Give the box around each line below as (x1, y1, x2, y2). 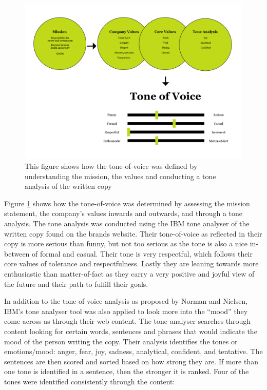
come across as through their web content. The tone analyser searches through (4, 316, 251, 326)
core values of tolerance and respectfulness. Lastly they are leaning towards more (4, 258, 259, 269)
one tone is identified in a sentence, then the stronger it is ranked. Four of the (4, 366, 249, 377)
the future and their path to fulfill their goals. (4, 278, 148, 289)
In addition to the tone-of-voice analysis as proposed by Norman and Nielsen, (4, 296, 248, 306)
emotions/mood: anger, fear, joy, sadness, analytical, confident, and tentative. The (4, 346, 263, 357)
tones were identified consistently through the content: (4, 376, 175, 386)
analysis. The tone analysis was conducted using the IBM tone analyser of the (4, 218, 250, 228)
